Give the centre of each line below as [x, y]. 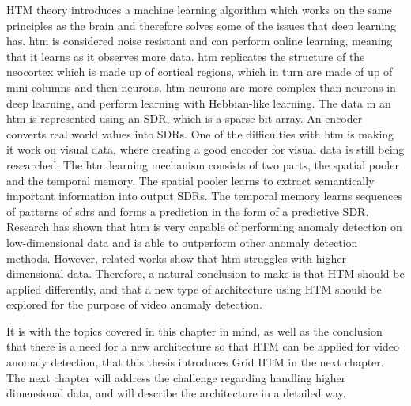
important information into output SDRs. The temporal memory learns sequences [205, 196]
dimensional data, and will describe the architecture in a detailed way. [176, 393]
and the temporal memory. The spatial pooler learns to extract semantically [190, 180]
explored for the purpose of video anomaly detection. [134, 304]
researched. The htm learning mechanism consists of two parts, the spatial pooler [203, 164]
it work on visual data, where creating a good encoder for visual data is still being [205, 149]
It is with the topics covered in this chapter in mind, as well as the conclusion [194, 330]
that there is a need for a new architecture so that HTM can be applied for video [203, 346]
